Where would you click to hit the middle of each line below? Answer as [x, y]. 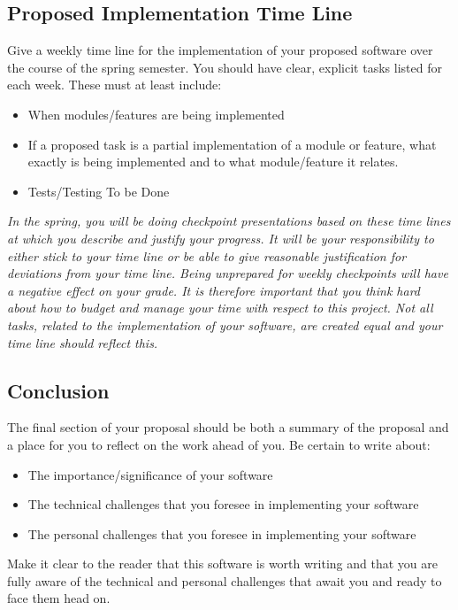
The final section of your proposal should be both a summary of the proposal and [228, 427]
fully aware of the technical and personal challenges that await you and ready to [225, 580]
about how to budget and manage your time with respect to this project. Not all [220, 308]
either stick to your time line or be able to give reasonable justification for [207, 255]
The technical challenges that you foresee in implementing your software [223, 504]
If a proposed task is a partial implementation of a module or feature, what [232, 144]
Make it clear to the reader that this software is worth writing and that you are [222, 564]
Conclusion [58, 390]
